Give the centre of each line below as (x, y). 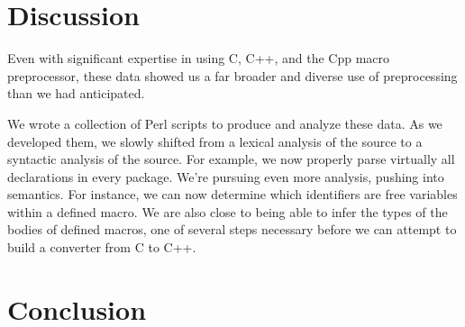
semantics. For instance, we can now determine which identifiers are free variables (232, 194)
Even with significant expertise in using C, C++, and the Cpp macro (199, 58)
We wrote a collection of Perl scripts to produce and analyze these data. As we (225, 123)
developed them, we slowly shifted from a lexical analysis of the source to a (215, 141)
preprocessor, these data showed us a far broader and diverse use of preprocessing (232, 75)
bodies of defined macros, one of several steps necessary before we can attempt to (232, 229)
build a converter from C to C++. (102, 247)
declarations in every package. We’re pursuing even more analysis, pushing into (226, 176)
